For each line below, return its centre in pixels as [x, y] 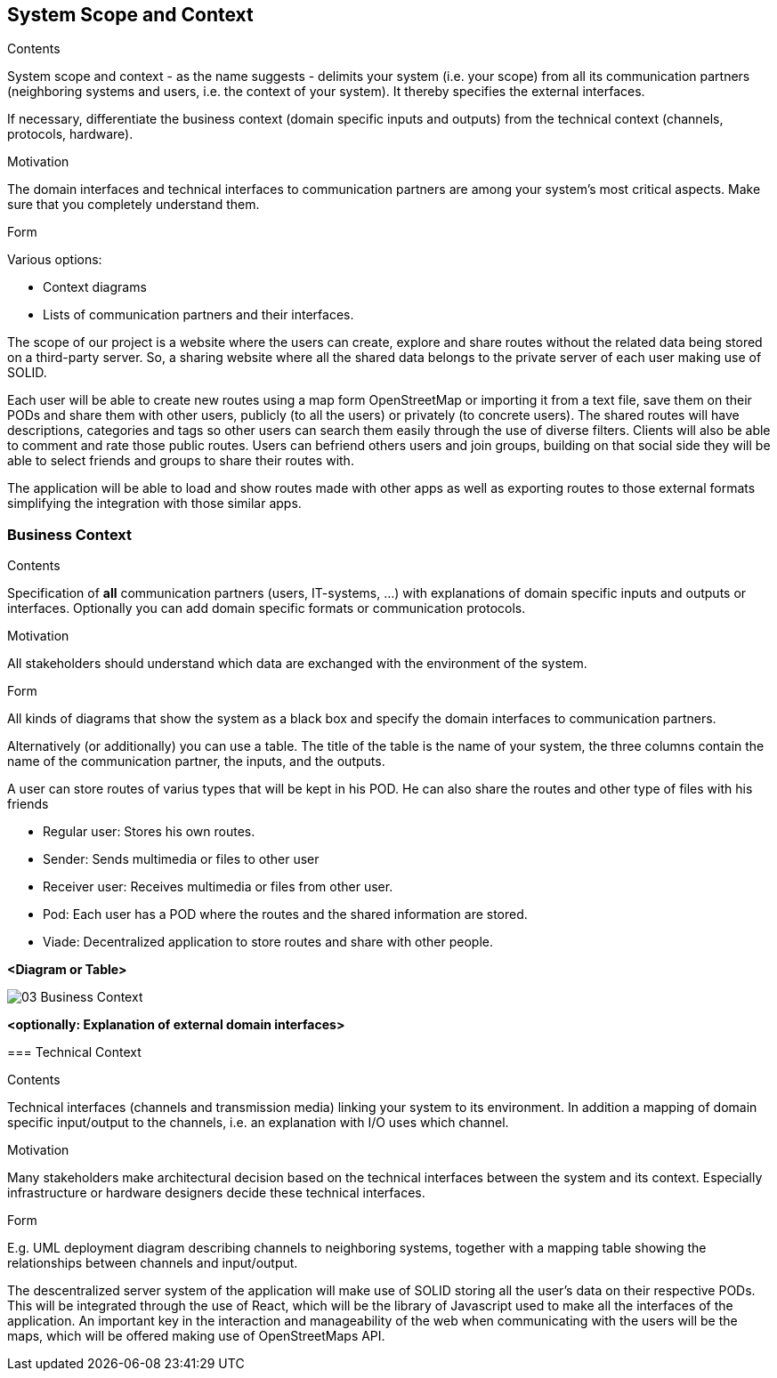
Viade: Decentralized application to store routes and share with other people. [268, 942]
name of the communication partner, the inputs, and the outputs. [196, 762]
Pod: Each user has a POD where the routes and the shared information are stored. [285, 915]
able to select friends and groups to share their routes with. [181, 461]
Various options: [55, 260]
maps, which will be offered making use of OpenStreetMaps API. [196, 1336]
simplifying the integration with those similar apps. [154, 504]
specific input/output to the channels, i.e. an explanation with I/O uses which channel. [258, 1123]
